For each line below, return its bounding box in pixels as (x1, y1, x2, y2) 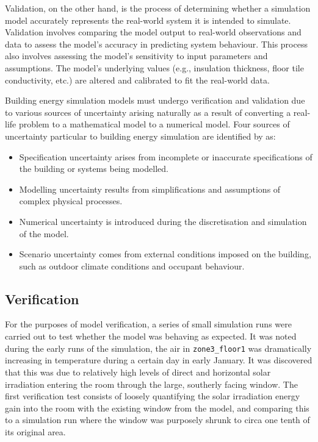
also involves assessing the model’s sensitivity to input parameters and (5, 49, 268, 62)
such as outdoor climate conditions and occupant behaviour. (19, 259, 245, 272)
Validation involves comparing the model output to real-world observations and (5, 26, 302, 38)
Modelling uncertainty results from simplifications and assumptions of (19, 182, 281, 195)
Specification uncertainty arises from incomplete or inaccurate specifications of (19, 150, 313, 163)
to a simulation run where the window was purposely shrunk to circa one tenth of (5, 413, 310, 426)
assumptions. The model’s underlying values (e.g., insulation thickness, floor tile (5, 61, 304, 74)
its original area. (5, 425, 66, 438)
